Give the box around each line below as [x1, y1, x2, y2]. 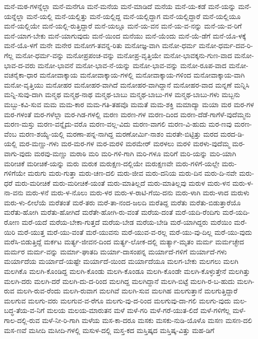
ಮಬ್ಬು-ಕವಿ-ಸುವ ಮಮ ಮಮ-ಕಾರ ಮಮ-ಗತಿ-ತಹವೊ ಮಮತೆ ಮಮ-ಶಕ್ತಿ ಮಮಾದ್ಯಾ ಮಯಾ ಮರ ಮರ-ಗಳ [4, 99, 254, 109]
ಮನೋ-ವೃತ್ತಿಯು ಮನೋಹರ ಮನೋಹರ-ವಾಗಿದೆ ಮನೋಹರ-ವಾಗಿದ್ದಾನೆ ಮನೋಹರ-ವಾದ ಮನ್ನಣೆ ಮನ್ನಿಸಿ [4, 79, 249, 90]
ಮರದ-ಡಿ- [220, 128, 244, 139]
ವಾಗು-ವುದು [4, 148, 32, 158]
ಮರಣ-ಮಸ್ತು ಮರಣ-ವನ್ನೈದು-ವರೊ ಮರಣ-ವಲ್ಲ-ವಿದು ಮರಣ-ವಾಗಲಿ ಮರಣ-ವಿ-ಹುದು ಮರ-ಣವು [4, 119, 232, 129]
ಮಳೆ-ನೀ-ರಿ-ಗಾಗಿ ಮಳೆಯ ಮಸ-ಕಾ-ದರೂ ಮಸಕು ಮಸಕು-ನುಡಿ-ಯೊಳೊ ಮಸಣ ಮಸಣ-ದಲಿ [42, 315, 252, 325]
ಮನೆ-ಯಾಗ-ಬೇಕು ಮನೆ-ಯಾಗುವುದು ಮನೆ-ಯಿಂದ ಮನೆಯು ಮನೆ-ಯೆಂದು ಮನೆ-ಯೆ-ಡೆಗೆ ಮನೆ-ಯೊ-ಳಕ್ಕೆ [4, 30, 246, 41]
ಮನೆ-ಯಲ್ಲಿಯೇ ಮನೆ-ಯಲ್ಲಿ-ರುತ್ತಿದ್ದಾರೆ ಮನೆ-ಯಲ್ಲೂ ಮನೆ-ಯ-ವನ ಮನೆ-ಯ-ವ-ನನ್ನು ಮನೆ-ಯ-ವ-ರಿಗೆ [4, 21, 242, 31]
